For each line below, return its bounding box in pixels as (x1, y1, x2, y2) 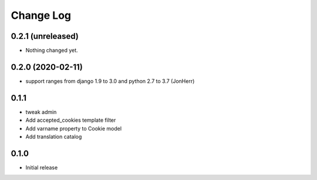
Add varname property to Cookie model (25, 125, 122, 132)
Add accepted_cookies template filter (25, 116, 116, 124)
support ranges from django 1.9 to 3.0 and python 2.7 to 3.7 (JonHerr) (25, 77, 195, 85)
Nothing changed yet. (25, 47, 79, 54)
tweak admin (25, 108, 57, 115)
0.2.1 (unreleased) (11, 31, 79, 41)
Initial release (25, 164, 58, 171)
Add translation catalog (25, 133, 82, 141)
